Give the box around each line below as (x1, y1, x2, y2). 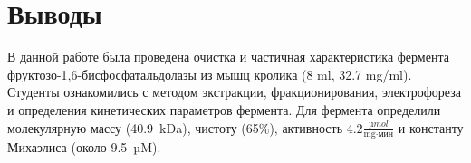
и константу (398, 118, 464, 137)
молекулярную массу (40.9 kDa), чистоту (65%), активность (7, 118, 343, 137)
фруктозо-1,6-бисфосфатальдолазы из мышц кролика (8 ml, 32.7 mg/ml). (7, 64, 412, 83)
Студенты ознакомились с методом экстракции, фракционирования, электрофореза (7, 82, 461, 101)
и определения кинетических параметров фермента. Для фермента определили (7, 100, 441, 119)
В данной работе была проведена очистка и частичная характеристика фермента (7, 47, 449, 66)
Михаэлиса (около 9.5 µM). (7, 138, 161, 157)
